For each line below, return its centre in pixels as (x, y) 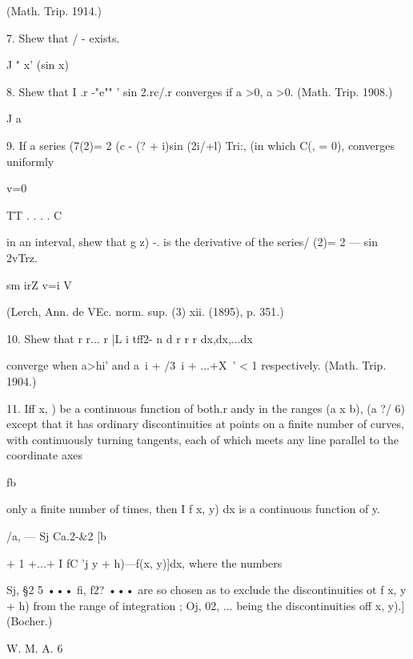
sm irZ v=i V (39, 284)
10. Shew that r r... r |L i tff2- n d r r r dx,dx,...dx (130, 338)
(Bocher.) (30, 621)
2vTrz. (22, 257)
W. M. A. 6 (35, 648)
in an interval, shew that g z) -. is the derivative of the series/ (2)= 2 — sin (192, 242)
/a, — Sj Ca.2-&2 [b (56, 536)
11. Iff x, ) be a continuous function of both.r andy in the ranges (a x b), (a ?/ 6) (206, 408)
